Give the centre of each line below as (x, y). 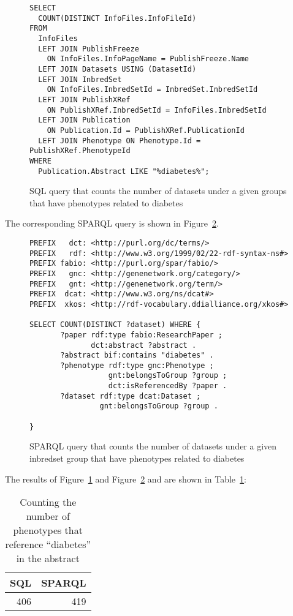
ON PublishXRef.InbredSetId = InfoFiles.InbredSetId (157, 110)
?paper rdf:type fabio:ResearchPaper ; (141, 335)
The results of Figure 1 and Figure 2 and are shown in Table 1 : (126, 479)
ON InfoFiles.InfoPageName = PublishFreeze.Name (148, 59)
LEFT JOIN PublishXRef (84, 100)
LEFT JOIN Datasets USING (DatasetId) (117, 69)
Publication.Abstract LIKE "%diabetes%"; (124, 171)
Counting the (48, 502)
